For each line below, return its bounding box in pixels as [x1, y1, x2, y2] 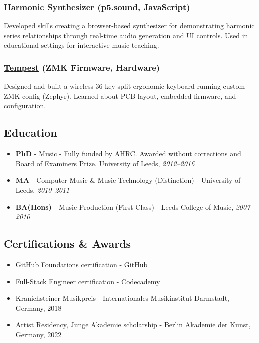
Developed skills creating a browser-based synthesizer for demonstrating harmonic [4, 20, 255, 31]
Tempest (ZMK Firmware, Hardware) [4, 61, 160, 73]
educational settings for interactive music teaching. [4, 40, 159, 50]
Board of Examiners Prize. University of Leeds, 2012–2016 [15, 158, 195, 168]
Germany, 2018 [15, 302, 62, 313]
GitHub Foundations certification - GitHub [15, 259, 148, 269]
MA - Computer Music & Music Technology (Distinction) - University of [15, 175, 241, 185]
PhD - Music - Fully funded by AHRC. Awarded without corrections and [15, 148, 241, 159]
